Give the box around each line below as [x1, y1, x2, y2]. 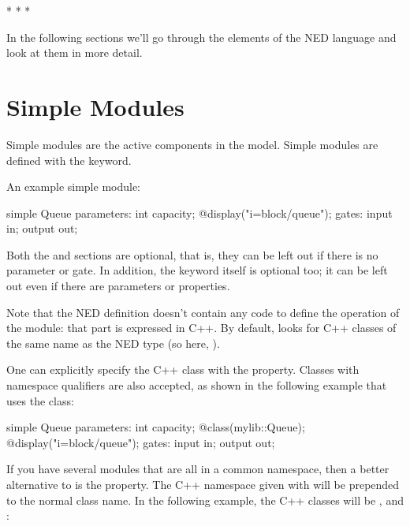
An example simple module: [6, 178, 141, 195]
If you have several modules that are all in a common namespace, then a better [6, 461, 389, 477]
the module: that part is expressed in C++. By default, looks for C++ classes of [6, 319, 397, 336]
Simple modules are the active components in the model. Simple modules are [6, 136, 378, 152]
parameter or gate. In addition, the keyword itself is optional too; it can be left [6, 262, 388, 278]
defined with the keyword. [6, 151, 132, 168]
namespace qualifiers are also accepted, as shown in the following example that [6, 377, 387, 394]
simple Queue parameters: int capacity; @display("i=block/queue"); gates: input [6, 204, 393, 221]
